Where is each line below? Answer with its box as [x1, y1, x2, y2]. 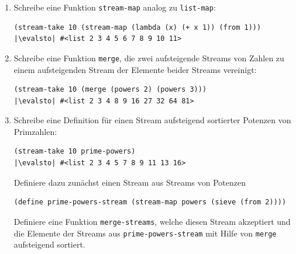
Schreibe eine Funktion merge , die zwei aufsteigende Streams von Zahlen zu [13, 51, 284, 64]
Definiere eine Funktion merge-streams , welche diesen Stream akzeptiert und [13, 215, 291, 227]
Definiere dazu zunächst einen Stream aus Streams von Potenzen [13, 176, 246, 188]
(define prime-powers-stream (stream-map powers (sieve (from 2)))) [13, 198, 287, 207]
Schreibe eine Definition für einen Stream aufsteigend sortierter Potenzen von [13, 114, 291, 126]
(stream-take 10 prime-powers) [13, 147, 136, 156]
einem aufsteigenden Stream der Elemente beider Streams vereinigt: [13, 63, 257, 75]
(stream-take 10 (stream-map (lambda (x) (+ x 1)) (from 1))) [13, 23, 261, 32]
